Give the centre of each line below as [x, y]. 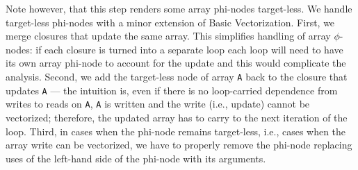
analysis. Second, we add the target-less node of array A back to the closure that [177, 76]
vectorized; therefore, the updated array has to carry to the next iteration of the [177, 117]
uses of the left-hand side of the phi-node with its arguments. [136, 158]
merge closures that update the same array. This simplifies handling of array [168, 36]
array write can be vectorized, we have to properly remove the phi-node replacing [179, 145]
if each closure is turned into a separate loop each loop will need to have [189, 49]
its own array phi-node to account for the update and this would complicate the [176, 63]
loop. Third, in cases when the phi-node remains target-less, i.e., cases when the [176, 131]
